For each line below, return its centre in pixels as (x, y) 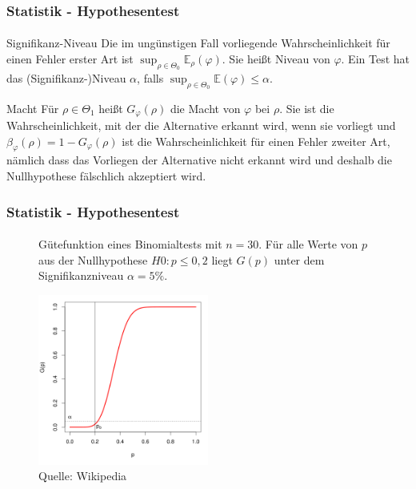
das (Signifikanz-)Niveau (66, 77)
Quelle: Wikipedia (83, 476)
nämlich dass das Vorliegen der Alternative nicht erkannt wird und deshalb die (199, 160)
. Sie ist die (307, 108)
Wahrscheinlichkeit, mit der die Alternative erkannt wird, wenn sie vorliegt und (201, 125)
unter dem (299, 259)
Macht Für (33, 108)
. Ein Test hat (376, 59)
